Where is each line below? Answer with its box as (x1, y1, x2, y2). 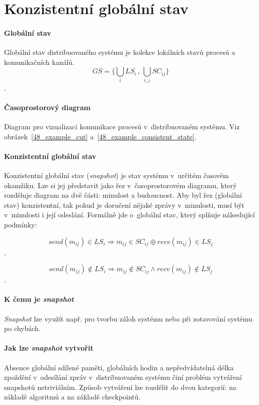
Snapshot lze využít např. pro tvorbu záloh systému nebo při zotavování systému (4, 313, 252, 323)
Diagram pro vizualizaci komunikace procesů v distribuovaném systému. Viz (4, 121, 240, 132)
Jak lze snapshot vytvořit (4, 343, 94, 353)
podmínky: (4, 219, 37, 230)
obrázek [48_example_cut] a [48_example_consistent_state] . (4, 131, 197, 141)
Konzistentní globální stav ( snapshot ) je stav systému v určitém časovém (4, 170, 229, 181)
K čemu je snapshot (4, 294, 74, 304)
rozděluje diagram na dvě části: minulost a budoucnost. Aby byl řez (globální (4, 190, 242, 200)
